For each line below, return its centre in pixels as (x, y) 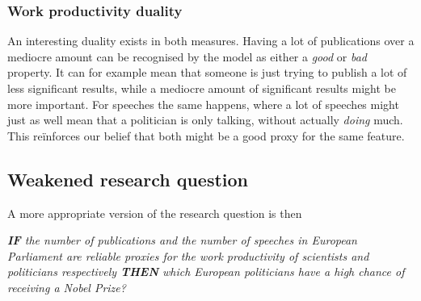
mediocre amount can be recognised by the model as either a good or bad (187, 56)
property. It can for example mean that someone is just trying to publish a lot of (207, 72)
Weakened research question (128, 179)
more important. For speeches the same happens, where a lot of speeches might (203, 104)
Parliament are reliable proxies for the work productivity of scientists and (188, 255)
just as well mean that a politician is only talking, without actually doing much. (205, 120)
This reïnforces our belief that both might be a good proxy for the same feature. (206, 135)
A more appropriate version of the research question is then (155, 213)
